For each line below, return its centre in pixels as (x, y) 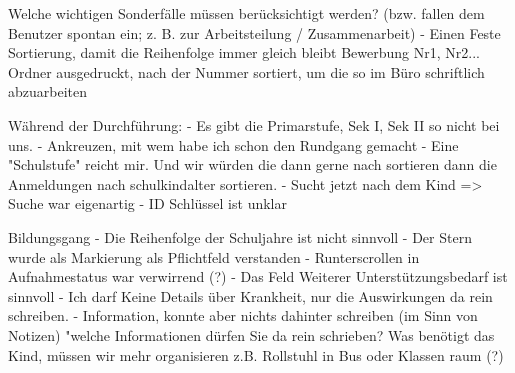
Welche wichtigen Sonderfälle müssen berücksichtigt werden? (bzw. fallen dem (246, 13)
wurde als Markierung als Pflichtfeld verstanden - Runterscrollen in (214, 256)
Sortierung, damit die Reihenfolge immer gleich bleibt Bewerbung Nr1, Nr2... (244, 52)
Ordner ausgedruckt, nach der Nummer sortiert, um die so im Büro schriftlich (246, 71)
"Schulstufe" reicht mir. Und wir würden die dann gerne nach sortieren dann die (252, 164)
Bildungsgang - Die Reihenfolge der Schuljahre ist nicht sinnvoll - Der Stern (240, 236)
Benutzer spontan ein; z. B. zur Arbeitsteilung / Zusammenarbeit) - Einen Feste (254, 32)
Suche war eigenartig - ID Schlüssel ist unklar (147, 203)
